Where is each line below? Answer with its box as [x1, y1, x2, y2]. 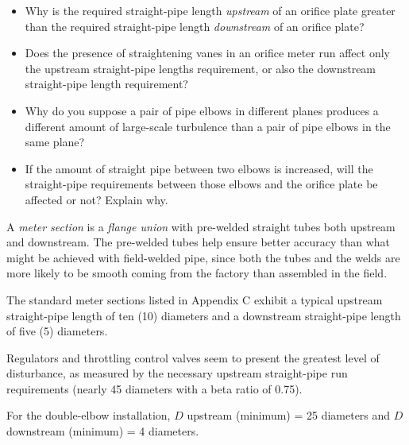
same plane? [25, 133, 85, 150]
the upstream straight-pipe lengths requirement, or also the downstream [25, 60, 376, 76]
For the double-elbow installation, [6, 407, 171, 424]
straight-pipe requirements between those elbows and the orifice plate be [25, 176, 378, 192]
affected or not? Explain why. [25, 191, 168, 207]
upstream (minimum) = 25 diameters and [187, 407, 391, 424]
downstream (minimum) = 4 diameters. [6, 423, 199, 439]
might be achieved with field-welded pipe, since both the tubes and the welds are [6, 249, 400, 265]
